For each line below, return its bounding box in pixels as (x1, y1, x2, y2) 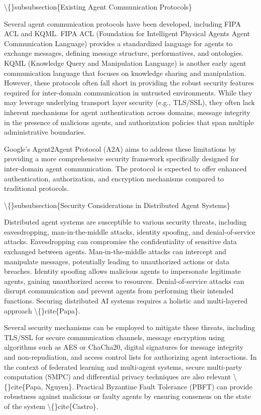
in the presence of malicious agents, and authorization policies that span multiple (4, 117, 254, 127)
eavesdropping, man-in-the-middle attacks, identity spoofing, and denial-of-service (4, 226, 255, 237)
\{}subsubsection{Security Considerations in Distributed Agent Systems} (4, 199, 230, 210)
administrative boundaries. (4, 127, 86, 137)
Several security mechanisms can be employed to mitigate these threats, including (4, 322, 255, 333)
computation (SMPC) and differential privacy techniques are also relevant (4, 371, 231, 382)
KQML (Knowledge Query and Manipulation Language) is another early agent (4, 57, 246, 68)
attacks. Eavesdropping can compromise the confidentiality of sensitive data (4, 236, 237, 247)
